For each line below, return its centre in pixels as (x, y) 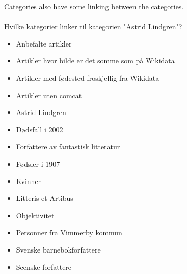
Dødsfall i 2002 (39, 129)
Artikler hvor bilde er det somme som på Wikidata (95, 61)
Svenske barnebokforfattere (58, 249)
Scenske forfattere (44, 267)
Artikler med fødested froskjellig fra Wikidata (88, 77)
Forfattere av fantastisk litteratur (68, 146)
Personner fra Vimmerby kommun (69, 232)
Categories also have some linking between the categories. (94, 6)
